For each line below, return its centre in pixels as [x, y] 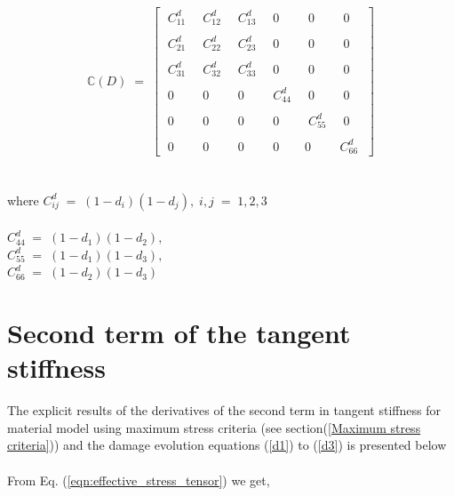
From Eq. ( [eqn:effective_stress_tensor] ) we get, [139, 480]
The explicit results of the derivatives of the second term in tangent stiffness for [224, 410]
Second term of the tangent [179, 333]
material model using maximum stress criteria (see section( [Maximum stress [214, 427]
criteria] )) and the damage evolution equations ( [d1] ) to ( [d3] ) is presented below [227, 445]
